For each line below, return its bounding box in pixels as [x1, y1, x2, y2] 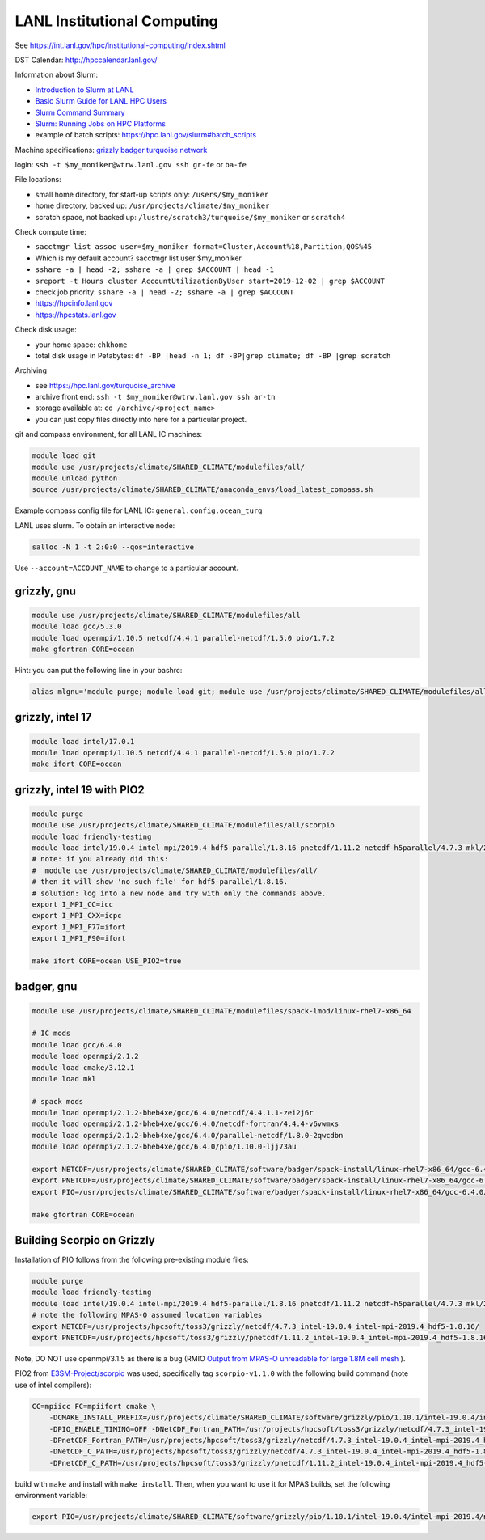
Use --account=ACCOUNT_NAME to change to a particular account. [15, 563, 238, 573]
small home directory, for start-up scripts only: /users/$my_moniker [35, 189, 269, 199]
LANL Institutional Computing [15, 12, 218, 30]
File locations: [15, 175, 61, 184]
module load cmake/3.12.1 [32, 1063, 135, 1072]
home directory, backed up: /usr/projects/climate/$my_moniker [35, 201, 270, 210]
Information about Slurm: [15, 70, 99, 80]
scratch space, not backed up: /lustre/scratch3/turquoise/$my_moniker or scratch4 [35, 212, 346, 222]
